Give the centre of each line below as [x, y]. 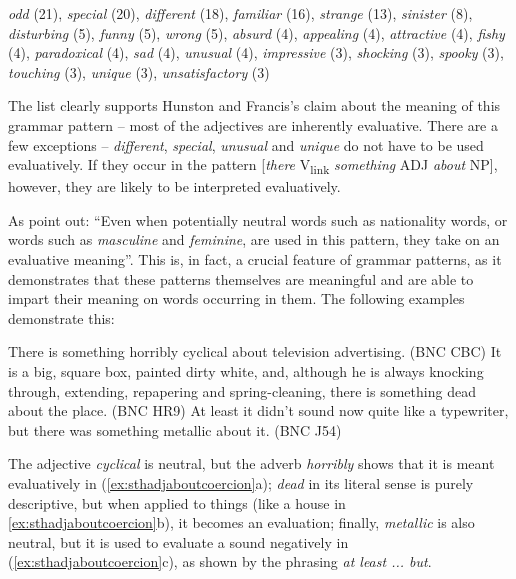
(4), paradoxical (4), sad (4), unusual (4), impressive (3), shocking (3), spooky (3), [256, 52]
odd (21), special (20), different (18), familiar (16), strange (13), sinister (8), [240, 13]
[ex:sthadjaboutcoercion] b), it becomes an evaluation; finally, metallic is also [241, 522]
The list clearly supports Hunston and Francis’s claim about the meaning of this [254, 105]
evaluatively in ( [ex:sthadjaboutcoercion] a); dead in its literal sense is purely [241, 483]
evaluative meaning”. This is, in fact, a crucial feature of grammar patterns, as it [255, 259]
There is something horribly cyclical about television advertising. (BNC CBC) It [255, 351]
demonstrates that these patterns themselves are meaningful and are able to [241, 278]
